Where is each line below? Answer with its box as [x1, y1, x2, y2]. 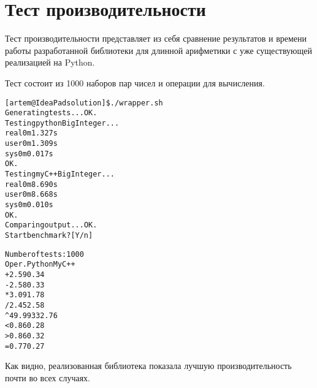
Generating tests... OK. [5, 108, 97, 118]
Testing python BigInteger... [5, 118, 120, 127]
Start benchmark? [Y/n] [5, 231, 93, 240]
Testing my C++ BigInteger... [5, 170, 115, 179]
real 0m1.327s [5, 129, 58, 138]
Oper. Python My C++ [5, 260, 75, 269]
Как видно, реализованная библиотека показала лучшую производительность [5, 359, 292, 372]
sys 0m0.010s [5, 200, 53, 210]
